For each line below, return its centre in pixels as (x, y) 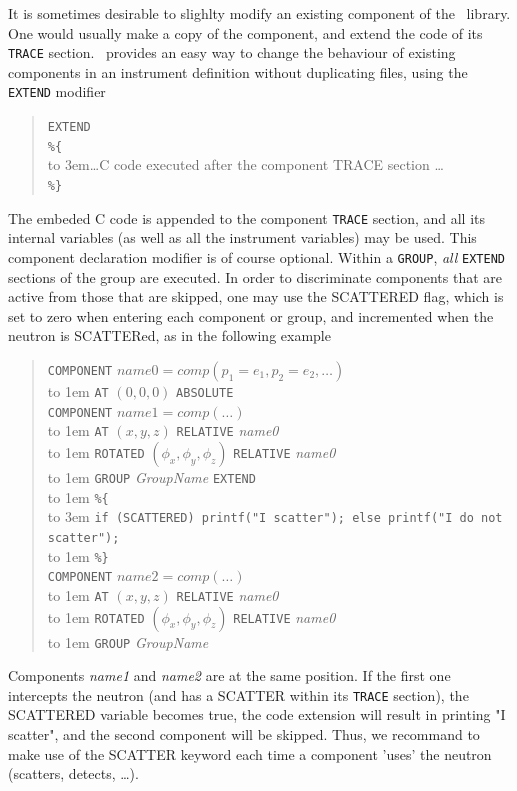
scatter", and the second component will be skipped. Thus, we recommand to (244, 734)
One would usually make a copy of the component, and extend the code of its (245, 32)
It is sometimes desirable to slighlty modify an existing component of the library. (259, 13)
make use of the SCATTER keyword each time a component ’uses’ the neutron (250, 753)
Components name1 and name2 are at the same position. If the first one (229, 675)
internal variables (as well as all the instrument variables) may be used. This (242, 237)
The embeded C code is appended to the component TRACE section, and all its (247, 217)
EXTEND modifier (57, 91)
